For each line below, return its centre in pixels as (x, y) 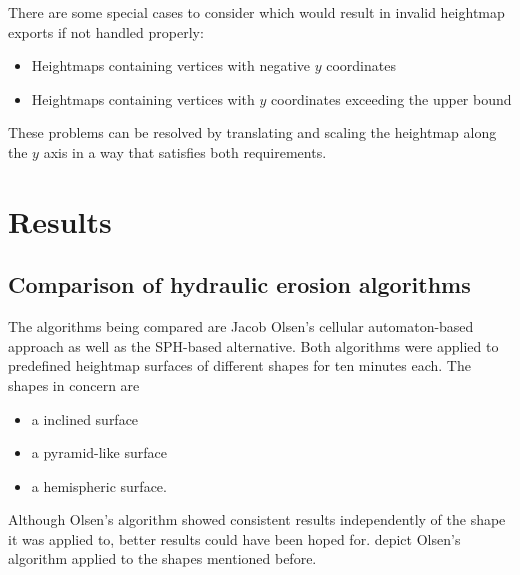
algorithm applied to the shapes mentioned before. (162, 558)
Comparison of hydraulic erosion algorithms (239, 284)
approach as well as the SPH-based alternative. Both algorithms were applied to (253, 345)
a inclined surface (85, 418)
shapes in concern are (74, 384)
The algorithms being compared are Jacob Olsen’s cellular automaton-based (241, 326)
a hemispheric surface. (99, 485)
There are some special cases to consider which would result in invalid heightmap (256, 12)
